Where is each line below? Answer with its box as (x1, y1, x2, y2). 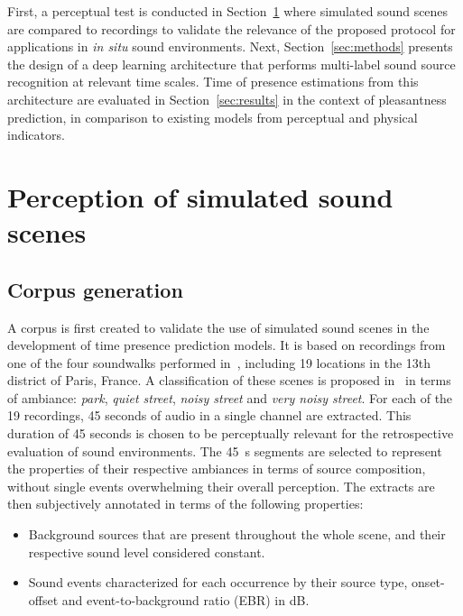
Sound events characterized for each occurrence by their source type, (28, 573, 408, 592)
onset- (412, 573, 445, 592)
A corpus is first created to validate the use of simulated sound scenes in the (7, 317, 430, 336)
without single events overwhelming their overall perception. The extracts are (7, 476, 435, 495)
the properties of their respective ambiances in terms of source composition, (7, 459, 426, 478)
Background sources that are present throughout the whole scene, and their (28, 525, 446, 544)
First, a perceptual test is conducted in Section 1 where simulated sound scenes (7, 2, 449, 20)
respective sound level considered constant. (28, 542, 265, 561)
